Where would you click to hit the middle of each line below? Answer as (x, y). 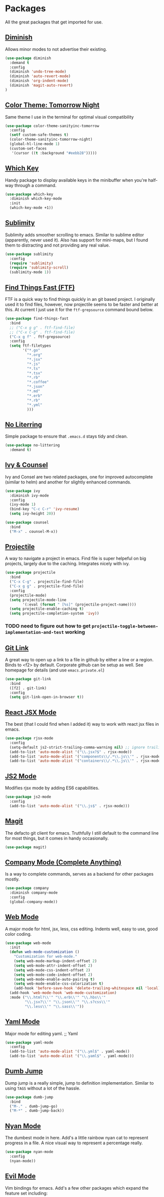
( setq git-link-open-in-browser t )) (47, 697)
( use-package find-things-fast (37, 318)
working (75, 632)
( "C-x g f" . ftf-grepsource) (40, 337)
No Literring (24, 425)
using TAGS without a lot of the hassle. (43, 1088)
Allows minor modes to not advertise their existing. (56, 49)
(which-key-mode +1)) (31, 208)
